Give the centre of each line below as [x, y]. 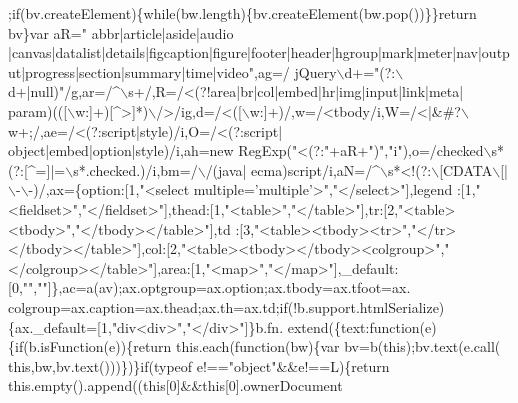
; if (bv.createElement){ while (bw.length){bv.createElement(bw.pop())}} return [242, 13]
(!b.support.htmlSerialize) [366, 306]
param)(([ [38, 110]
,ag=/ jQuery [295, 71]
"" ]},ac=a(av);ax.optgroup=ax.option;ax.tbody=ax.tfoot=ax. [224, 287]
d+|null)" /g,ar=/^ [64, 91]
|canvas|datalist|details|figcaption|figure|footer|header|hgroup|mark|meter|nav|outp [259, 52]
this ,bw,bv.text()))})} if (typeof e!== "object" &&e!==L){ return [199, 365]
